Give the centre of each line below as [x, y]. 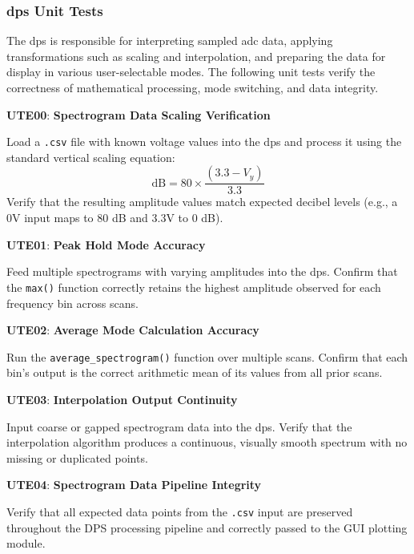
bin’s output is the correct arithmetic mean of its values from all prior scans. [195, 372]
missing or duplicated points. [77, 457]
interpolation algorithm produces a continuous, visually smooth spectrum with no [207, 442]
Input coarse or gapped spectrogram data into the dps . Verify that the [179, 426]
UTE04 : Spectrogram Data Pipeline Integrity [134, 485]
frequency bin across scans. [72, 303]
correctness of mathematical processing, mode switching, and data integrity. [193, 87]
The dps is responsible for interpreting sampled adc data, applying [170, 40]
